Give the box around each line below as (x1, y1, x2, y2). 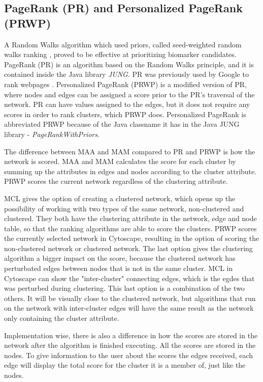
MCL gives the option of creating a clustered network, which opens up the (4, 193, 236, 203)
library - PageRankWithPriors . (4, 128, 100, 139)
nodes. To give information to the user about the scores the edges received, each (4, 349, 253, 360)
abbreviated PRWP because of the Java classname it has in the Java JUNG (4, 119, 240, 129)
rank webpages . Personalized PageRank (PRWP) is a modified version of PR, (4, 78, 247, 89)
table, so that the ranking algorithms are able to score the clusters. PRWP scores (4, 223, 257, 233)
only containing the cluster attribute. (4, 313, 119, 323)
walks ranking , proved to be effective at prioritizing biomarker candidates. (4, 49, 237, 60)
